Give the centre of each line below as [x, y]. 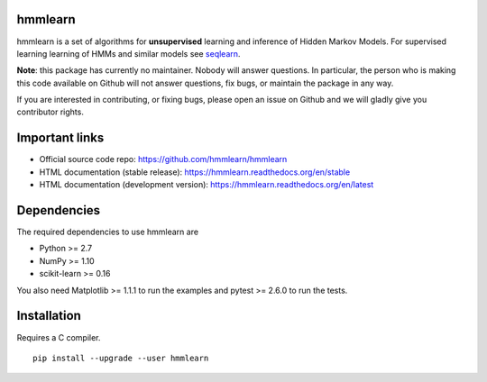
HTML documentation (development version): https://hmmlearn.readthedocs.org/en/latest [207, 185]
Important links [60, 138]
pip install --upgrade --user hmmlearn [121, 358]
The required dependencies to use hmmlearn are [107, 232]
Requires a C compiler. [59, 337]
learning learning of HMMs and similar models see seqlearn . [129, 53]
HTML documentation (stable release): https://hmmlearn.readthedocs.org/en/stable [195, 172]
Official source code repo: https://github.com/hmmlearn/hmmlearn [163, 159]
